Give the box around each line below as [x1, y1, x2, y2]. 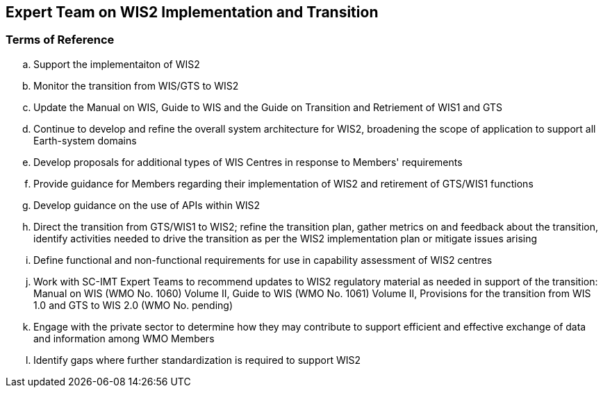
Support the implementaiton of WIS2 [33, 58, 200, 70]
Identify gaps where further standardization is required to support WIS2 [33, 353, 361, 366]
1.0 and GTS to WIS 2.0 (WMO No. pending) [33, 299, 233, 311]
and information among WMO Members [33, 332, 215, 344]
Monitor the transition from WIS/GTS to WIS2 [33, 79, 239, 92]
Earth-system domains [33, 134, 137, 147]
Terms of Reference [6, 33, 115, 47]
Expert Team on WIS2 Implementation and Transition [6, 3, 379, 21]
